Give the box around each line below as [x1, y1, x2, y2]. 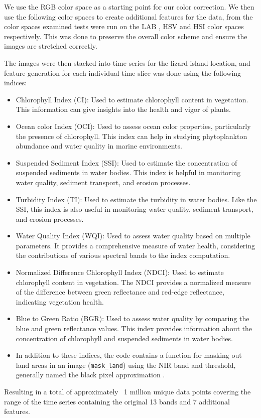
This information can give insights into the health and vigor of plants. [16, 104, 231, 114]
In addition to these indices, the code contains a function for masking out [16, 350, 242, 360]
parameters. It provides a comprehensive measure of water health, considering [16, 240, 255, 250]
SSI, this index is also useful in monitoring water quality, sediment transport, [16, 204, 253, 214]
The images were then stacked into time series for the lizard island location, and [4, 57, 250, 68]
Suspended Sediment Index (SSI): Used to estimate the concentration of [16, 157, 237, 168]
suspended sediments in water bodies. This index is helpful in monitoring [16, 167, 241, 178]
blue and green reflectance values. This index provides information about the [16, 323, 252, 334]
